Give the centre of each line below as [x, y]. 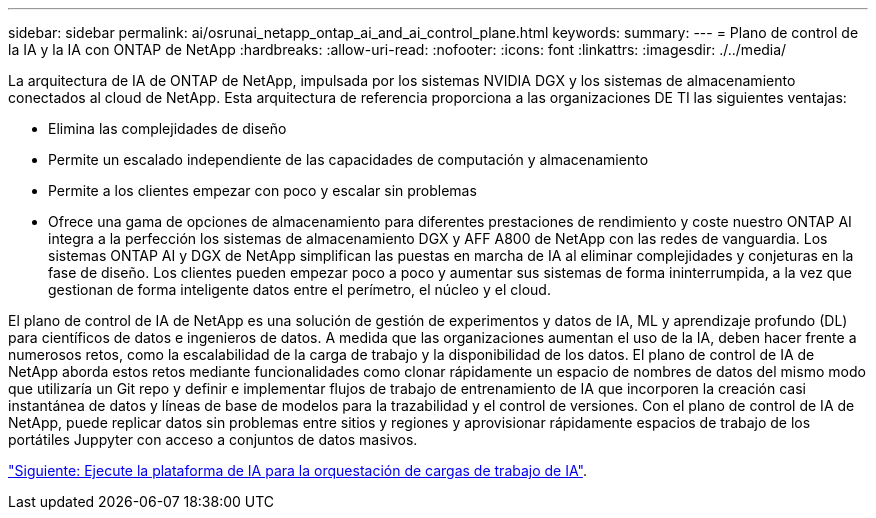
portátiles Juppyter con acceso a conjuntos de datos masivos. [213, 439]
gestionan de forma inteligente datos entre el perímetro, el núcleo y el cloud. [299, 289]
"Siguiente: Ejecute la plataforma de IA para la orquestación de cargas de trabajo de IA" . [297, 470]
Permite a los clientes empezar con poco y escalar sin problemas [262, 190]
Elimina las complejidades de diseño [167, 128]
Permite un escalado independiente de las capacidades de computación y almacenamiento [348, 159]
